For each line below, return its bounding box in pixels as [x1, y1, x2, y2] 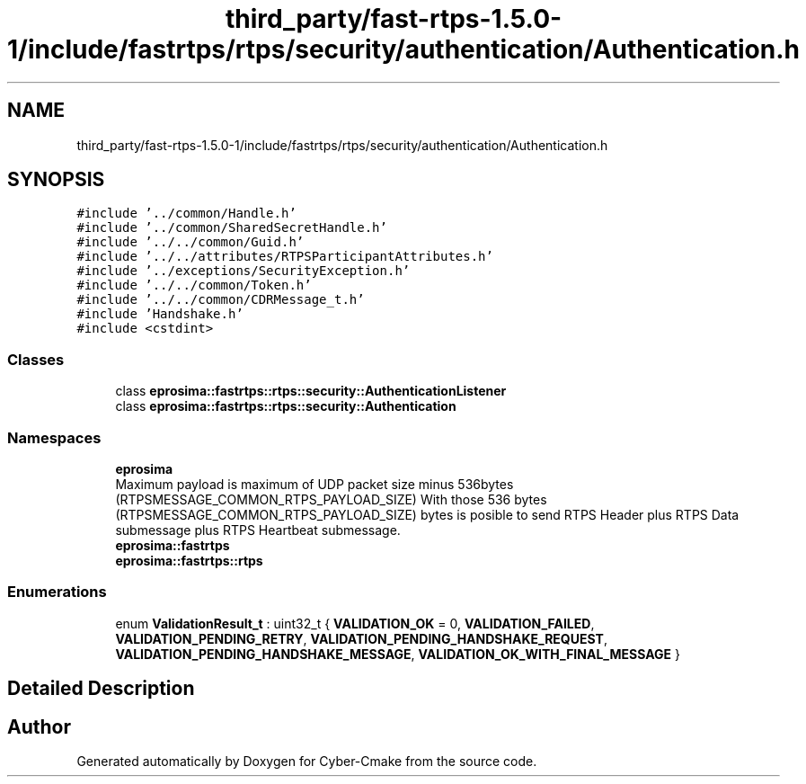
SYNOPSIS [7, 168, 105, 192]
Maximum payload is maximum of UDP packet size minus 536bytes [115, 476, 514, 492]
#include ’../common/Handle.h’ [76, 206, 297, 221]
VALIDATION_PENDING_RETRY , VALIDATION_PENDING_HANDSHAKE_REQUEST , [115, 630, 607, 646]
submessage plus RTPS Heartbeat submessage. [115, 521, 401, 538]
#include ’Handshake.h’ [76, 307, 244, 322]
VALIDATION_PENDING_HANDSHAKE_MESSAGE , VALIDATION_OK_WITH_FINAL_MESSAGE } [115, 646, 680, 662]
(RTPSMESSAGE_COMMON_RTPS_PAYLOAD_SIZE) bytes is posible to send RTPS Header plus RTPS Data [115, 506, 740, 522]
